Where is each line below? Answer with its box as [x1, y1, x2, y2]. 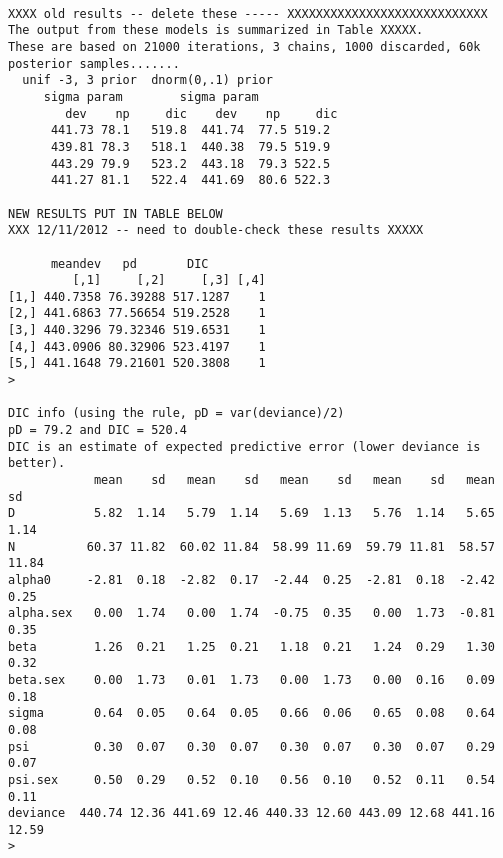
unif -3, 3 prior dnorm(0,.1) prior [22, 73, 273, 88]
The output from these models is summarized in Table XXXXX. [8, 23, 424, 38]
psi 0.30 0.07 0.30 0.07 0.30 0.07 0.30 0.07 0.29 [8, 739, 495, 754]
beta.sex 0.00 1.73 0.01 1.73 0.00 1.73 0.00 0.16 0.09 [8, 672, 495, 687]
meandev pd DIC [50, 256, 209, 271]
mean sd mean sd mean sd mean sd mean [93, 473, 495, 488]
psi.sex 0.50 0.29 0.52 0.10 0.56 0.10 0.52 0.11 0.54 [8, 772, 495, 787]
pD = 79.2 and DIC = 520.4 [8, 423, 187, 438]
